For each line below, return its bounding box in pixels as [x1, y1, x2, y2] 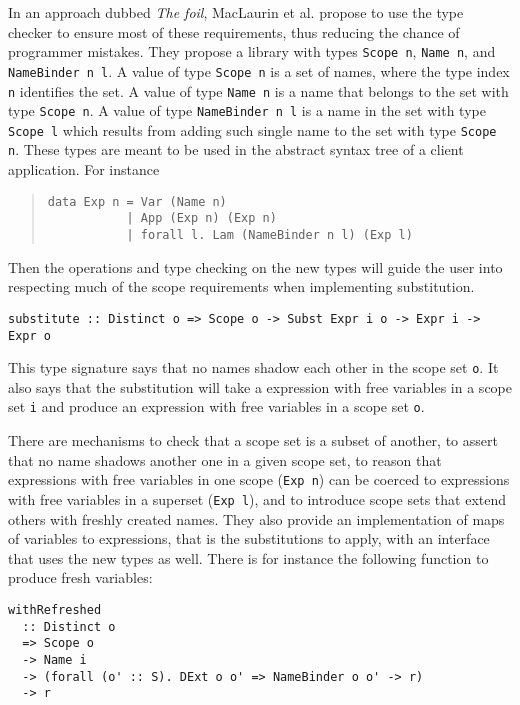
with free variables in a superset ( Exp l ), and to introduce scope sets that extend [8, 488, 507, 509]
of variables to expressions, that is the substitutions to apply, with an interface [8, 528, 490, 549]
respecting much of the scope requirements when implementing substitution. [8, 276, 475, 297]
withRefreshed [8, 602, 102, 617]
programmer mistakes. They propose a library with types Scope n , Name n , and [8, 41, 496, 62]
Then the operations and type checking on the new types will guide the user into [8, 256, 503, 277]
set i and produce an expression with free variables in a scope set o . [8, 396, 425, 417]
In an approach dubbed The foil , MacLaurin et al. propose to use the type [8, 2, 464, 22]
